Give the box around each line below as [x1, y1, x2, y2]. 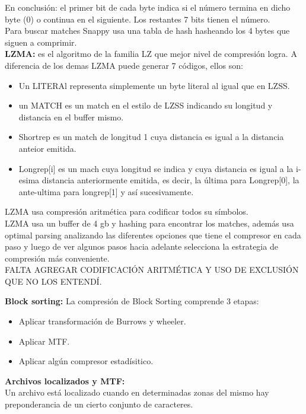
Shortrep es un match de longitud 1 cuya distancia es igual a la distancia [18, 130, 284, 143]
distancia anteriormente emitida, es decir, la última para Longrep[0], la [42, 174, 299, 186]
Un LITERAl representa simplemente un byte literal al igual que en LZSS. [18, 79, 290, 91]
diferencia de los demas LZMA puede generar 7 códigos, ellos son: [5, 59, 243, 71]
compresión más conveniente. [5, 251, 110, 264]
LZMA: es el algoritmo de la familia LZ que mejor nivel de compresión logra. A [5, 47, 297, 60]
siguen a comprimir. [5, 36, 77, 48]
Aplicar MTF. [18, 335, 70, 347]
